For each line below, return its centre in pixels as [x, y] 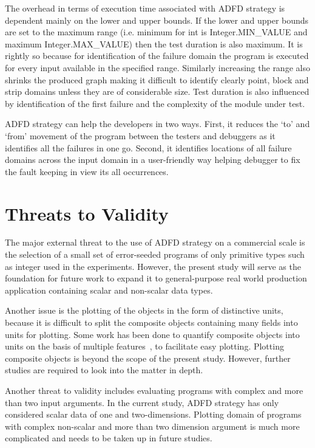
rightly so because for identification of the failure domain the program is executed [157, 56]
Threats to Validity [87, 213]
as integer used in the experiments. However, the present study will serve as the [153, 266]
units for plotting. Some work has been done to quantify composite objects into [152, 334]
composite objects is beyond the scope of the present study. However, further [148, 358]
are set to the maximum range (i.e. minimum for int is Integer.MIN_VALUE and [156, 32]
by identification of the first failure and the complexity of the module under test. [155, 103]
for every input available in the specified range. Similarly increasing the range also [157, 67]
